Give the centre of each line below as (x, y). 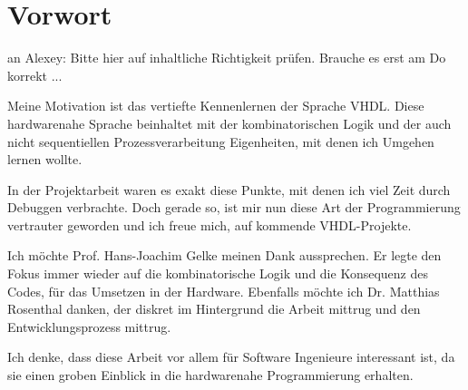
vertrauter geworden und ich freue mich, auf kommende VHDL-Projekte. (210, 224)
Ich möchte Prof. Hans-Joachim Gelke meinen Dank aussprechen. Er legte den (224, 255)
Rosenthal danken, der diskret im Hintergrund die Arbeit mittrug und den (214, 309)
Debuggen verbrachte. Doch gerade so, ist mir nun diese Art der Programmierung (234, 207)
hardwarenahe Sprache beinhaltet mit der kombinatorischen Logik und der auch (229, 123)
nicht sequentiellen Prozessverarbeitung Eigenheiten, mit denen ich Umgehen (221, 141)
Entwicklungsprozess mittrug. (89, 326)
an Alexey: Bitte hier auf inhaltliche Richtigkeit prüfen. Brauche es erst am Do (227, 58)
